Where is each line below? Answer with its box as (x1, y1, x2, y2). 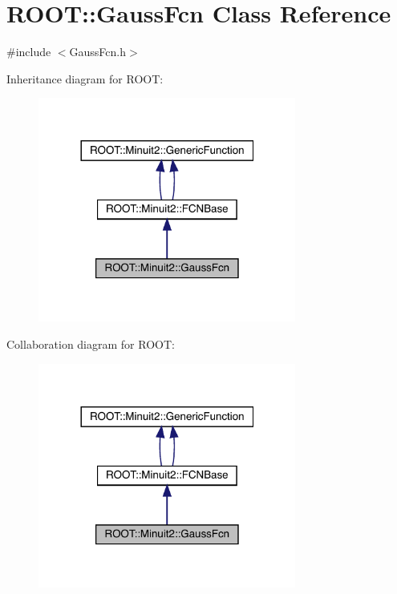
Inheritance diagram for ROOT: (6, 70, 164, 87)
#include (6, 43, 51, 60)
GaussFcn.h (69, 43, 127, 60)
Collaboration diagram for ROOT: (6, 335, 175, 352)
